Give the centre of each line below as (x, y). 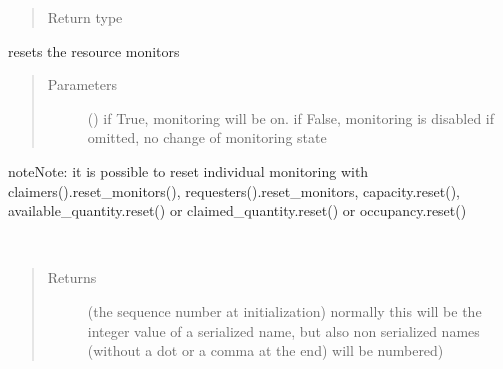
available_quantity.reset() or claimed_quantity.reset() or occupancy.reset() (237, 210)
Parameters (82, 84)
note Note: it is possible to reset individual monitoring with (188, 170)
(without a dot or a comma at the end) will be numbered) (265, 350)
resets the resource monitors (94, 50)
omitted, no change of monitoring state (207, 137)
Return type (85, 17)
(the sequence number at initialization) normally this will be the (284, 310)
